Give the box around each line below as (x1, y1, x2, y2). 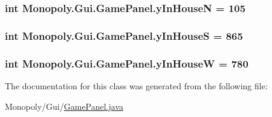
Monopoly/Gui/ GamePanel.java (5, 100, 124, 112)
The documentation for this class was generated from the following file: (5, 79, 268, 92)
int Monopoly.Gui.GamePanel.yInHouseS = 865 (5, 28, 243, 43)
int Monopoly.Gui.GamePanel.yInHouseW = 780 (5, 55, 248, 71)
